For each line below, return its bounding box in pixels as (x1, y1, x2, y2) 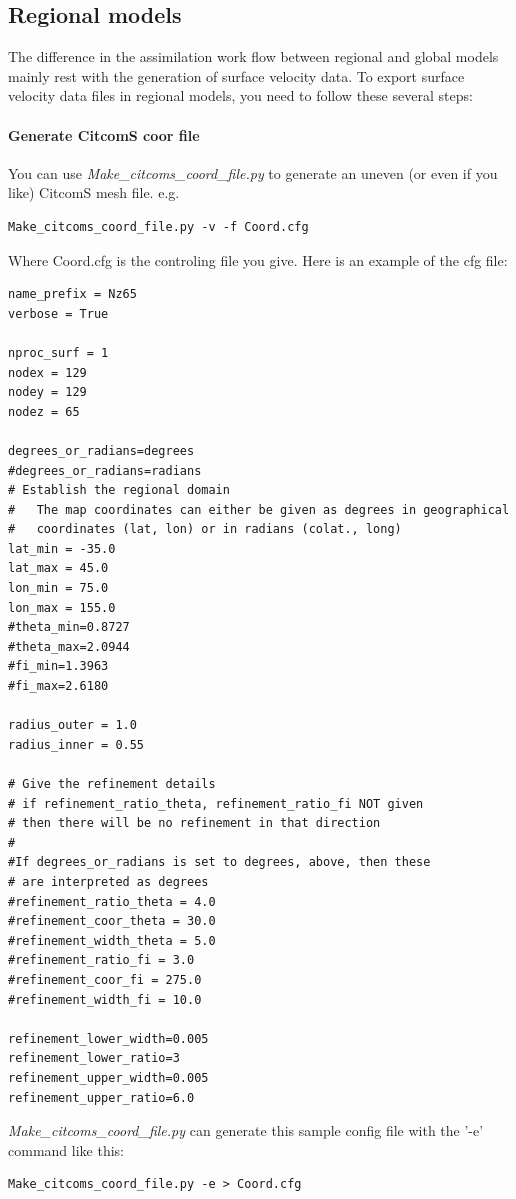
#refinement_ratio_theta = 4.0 (8, 894, 216, 909)
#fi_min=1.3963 (8, 659, 109, 674)
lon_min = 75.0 (8, 581, 109, 596)
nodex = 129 (8, 365, 87, 380)
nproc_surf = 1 (8, 345, 109, 360)
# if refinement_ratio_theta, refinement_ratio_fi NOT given (8, 796, 424, 811)
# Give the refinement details (8, 777, 216, 791)
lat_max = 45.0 (8, 561, 109, 576)
